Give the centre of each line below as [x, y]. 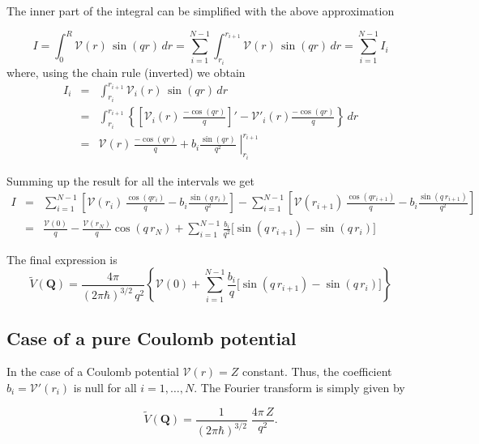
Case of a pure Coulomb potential [152, 337]
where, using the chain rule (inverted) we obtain [126, 72]
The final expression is [62, 259]
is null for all [105, 388]
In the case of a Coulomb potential [93, 371]
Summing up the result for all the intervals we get [130, 180]
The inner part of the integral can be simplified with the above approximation [201, 11]
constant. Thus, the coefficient [317, 371]
